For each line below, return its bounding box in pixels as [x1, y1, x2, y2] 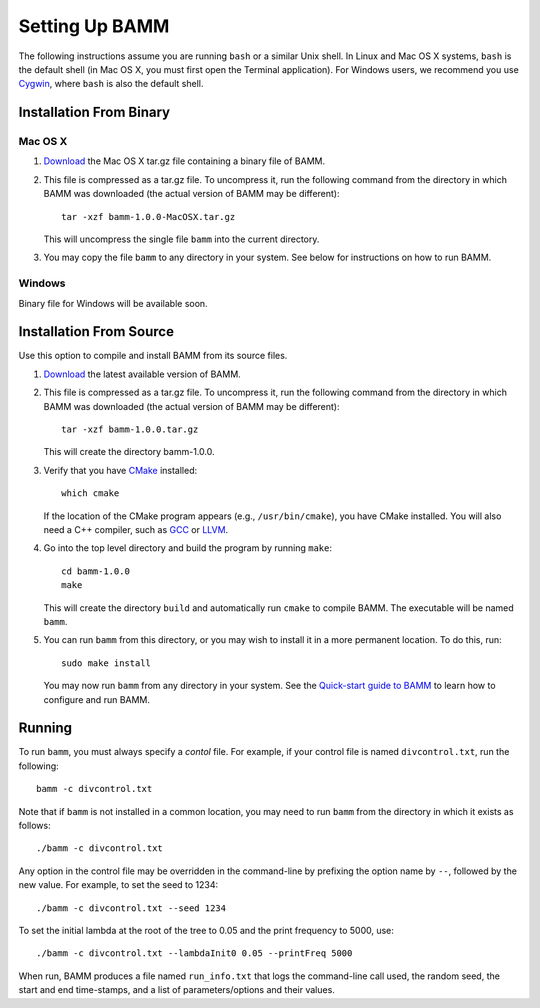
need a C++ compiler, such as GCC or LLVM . [43, 524, 229, 535]
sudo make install [61, 657, 152, 669]
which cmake [61, 488, 120, 499]
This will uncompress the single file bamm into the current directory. [43, 233, 320, 245]
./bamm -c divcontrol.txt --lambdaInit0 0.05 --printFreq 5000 [36, 948, 353, 959]
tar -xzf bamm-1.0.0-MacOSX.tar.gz [61, 211, 236, 222]
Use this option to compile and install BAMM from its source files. [18, 350, 288, 362]
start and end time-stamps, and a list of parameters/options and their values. [18, 984, 335, 996]
